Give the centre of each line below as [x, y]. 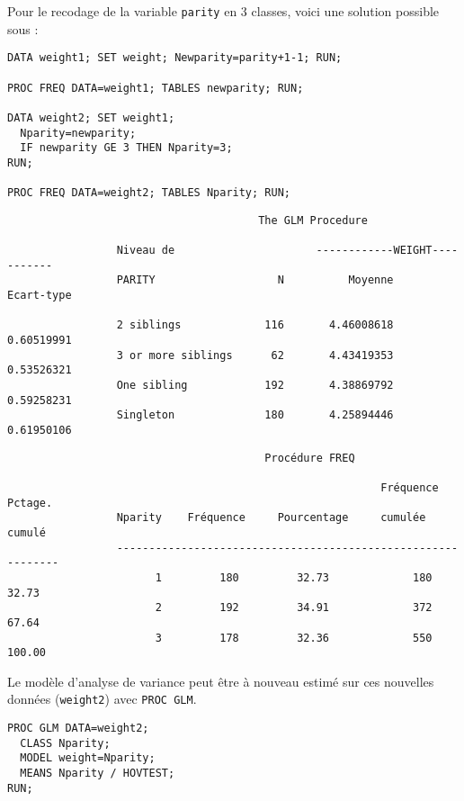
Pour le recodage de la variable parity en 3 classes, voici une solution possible [223, 11]
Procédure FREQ [310, 458]
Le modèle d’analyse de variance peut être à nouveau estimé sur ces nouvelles [221, 681]
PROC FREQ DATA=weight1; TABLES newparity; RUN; [156, 88]
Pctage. [30, 503]
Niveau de [146, 251]
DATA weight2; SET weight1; [91, 117]
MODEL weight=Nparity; [88, 758]
